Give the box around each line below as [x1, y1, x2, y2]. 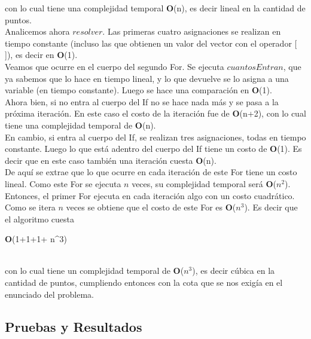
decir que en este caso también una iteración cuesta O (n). [5, 154, 217, 166]
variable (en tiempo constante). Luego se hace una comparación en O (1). [5, 84, 272, 96]
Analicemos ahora [5, 25, 70, 38]
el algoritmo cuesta [5, 212, 74, 225]
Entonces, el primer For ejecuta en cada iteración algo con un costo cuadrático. [5, 189, 295, 201]
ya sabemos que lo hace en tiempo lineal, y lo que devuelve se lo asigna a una [5, 72, 289, 84]
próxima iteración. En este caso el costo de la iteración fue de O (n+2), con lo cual [5, 107, 306, 120]
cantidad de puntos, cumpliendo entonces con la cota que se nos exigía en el [5, 276, 283, 289]
